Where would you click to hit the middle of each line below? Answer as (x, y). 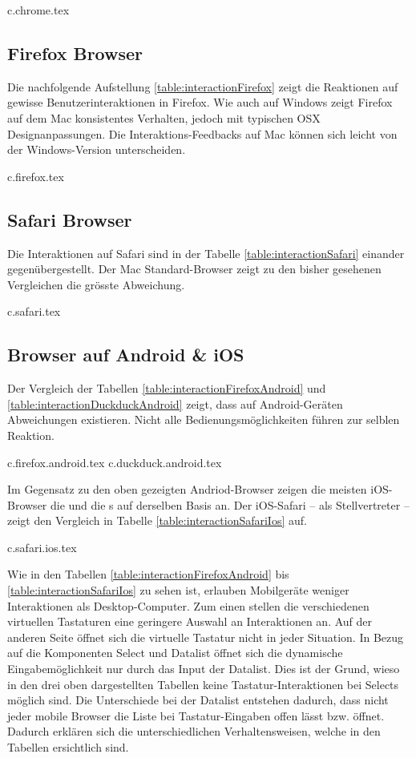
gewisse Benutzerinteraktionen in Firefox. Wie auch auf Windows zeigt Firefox (200, 102)
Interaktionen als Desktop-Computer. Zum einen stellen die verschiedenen (188, 605)
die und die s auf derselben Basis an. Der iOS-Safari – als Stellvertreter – (230, 504)
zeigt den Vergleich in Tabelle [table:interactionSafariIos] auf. (157, 520)
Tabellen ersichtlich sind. (68, 747)
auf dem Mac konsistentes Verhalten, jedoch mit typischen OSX (164, 117)
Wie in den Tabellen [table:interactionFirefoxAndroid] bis (148, 574)
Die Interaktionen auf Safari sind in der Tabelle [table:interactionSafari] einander (206, 253)
